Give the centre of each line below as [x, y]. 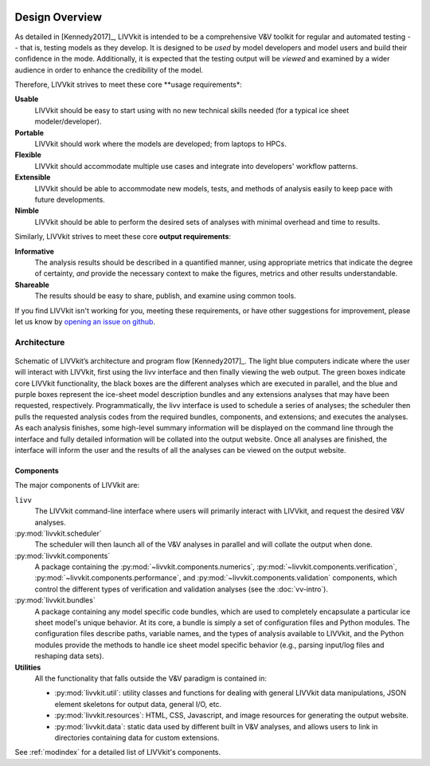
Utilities [28, 667]
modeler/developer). [68, 122]
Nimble [27, 210]
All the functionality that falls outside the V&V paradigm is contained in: [150, 678]
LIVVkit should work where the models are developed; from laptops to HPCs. [160, 144]
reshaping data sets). [69, 656]
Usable [27, 99]
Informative [35, 251]
